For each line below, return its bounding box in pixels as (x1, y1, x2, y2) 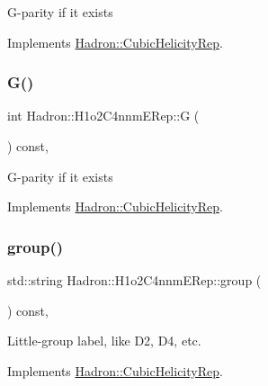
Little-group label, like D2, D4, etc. (7, 331, 201, 350)
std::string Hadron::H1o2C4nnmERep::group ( (7, 271, 262, 289)
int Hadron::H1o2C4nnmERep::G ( (7, 106, 200, 125)
